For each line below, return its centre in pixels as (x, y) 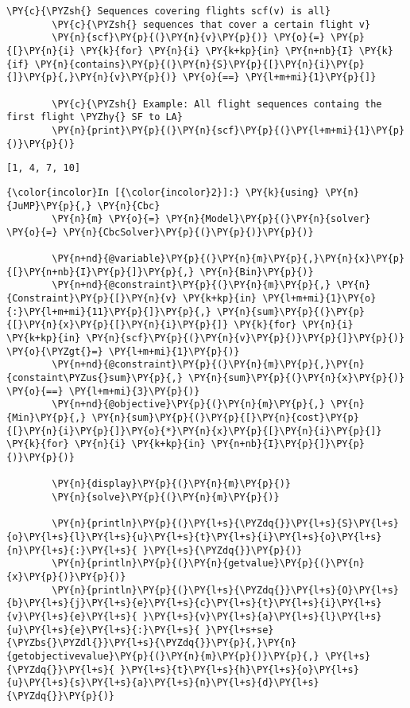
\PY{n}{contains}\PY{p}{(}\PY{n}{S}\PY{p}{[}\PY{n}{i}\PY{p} (200, 64)
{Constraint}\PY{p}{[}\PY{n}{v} (92, 299)
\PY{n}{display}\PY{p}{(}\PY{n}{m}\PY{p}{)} (171, 484)
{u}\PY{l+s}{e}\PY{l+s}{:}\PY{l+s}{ (103, 630)
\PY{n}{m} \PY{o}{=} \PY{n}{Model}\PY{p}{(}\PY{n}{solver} (211, 219)
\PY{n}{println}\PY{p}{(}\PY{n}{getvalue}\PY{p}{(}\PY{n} (209, 564)
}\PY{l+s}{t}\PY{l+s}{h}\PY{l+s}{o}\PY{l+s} (240, 669)
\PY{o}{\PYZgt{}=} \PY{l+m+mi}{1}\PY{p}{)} (123, 351)
